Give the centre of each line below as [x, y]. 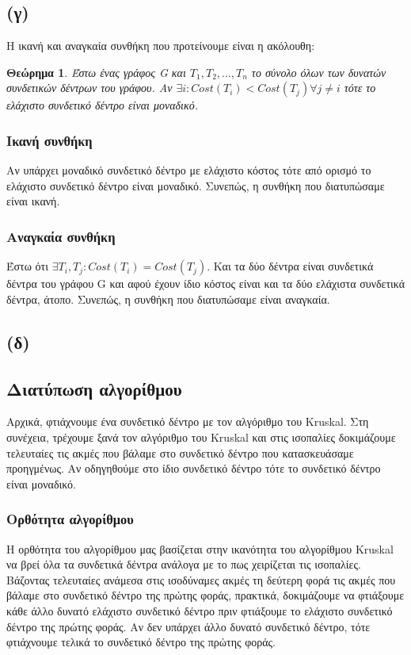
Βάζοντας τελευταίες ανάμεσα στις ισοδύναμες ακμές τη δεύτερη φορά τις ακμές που [201, 579]
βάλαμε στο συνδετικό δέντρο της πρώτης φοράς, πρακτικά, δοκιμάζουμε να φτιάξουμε [205, 595]
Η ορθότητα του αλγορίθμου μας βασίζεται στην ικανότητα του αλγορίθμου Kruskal [200, 548]
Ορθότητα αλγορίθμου [70, 519]
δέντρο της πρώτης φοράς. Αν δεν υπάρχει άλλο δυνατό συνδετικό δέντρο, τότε [188, 626]
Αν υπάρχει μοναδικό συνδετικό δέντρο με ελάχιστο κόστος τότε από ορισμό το [189, 170]
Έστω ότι [27, 266]
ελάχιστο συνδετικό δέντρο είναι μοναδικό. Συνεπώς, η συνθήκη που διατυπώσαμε [196, 185]
